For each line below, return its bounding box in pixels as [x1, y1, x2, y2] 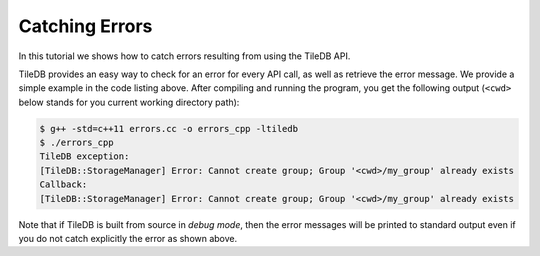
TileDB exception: [39, 151, 130, 162]
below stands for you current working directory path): [18, 96, 240, 108]
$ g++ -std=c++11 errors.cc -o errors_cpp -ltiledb [39, 123, 299, 134]
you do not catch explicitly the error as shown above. [18, 233, 238, 245]
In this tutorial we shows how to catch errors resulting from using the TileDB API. [18, 50, 351, 62]
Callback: [39, 179, 88, 190]
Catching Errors [18, 15, 153, 37]
